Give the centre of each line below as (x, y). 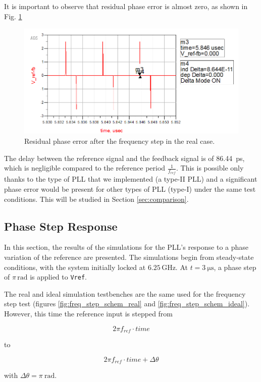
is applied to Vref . (58, 277)
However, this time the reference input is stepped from (89, 314)
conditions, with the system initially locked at (75, 267)
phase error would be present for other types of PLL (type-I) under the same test (130, 189)
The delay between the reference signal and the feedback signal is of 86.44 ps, (124, 158)
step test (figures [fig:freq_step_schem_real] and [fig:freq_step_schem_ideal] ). (127, 304)
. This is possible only (210, 168)
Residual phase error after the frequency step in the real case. (120, 141)
